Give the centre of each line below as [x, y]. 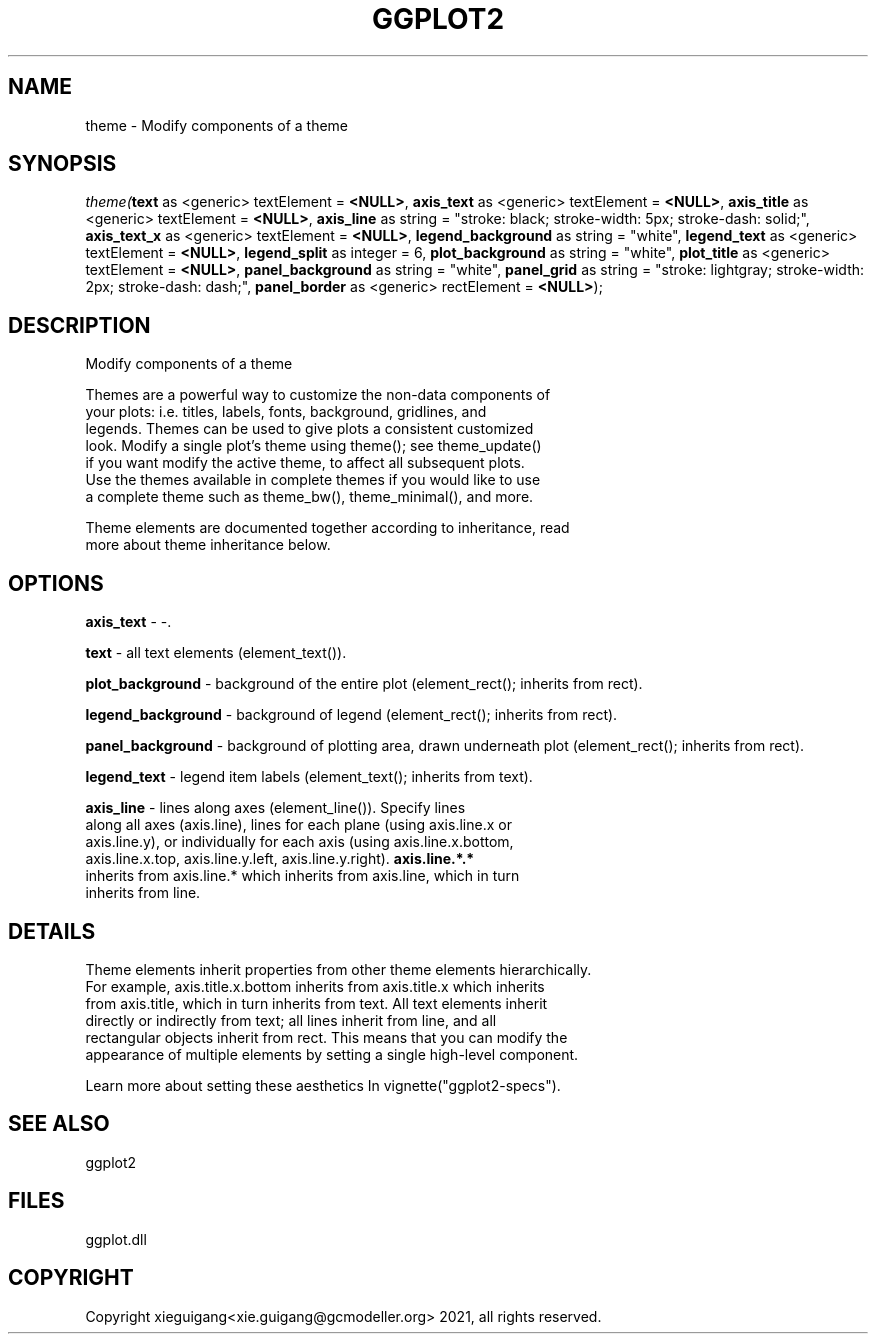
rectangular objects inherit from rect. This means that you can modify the [326, 1037]
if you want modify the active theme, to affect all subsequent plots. [305, 463]
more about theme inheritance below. [208, 545]
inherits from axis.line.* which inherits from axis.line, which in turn [302, 876]
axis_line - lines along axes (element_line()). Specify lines [275, 808]
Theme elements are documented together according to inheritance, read [327, 528]
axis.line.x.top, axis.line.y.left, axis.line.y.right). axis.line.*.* [280, 859]
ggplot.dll [116, 1239]
